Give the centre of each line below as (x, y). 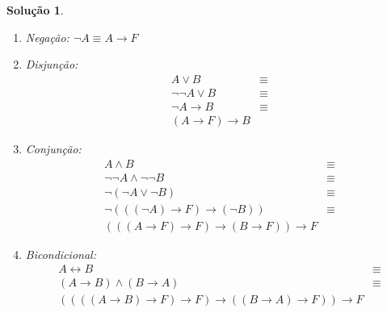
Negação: (47, 37)
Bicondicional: (61, 254)
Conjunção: (53, 148)
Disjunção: (52, 64)
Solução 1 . (35, 10)
